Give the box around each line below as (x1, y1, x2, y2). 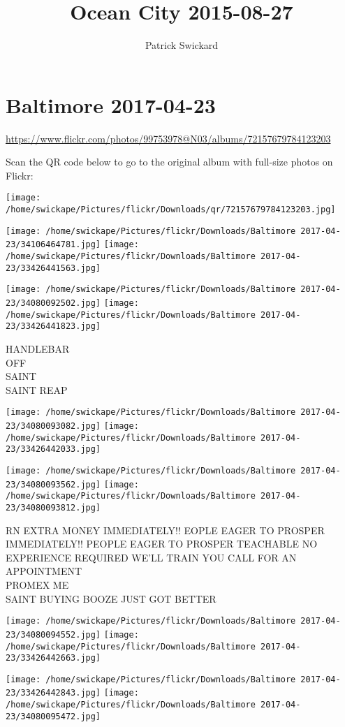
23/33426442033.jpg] (6, 444, 101, 455)
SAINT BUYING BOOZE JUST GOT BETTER (6, 591, 216, 605)
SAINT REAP (6, 382, 68, 397)
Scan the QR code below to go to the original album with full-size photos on (6, 154, 333, 169)
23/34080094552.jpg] (6, 629, 101, 640)
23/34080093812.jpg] (6, 502, 101, 513)
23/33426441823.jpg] (6, 321, 101, 332)
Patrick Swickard (145, 38, 219, 52)
